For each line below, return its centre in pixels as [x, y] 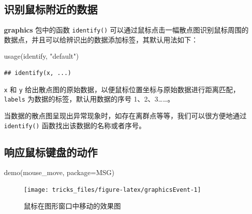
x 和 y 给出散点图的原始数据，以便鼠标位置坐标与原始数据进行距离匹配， [122, 89]
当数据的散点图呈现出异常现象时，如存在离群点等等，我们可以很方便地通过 [125, 115]
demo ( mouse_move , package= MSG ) [59, 172]
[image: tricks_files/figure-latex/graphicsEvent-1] [112, 190]
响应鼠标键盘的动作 [51, 152]
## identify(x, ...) [38, 73]
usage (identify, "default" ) [42, 56]
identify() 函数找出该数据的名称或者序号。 [75, 125]
